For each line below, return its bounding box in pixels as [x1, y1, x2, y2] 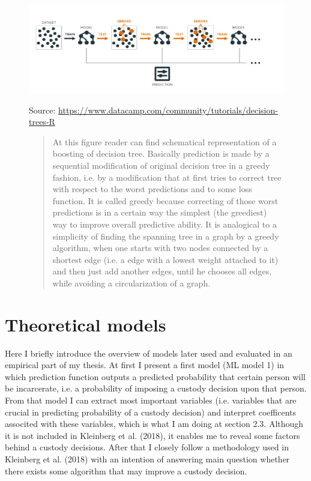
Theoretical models [5, 312, 166, 336]
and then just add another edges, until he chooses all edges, [52, 265, 272, 277]
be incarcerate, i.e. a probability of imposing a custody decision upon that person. [5, 382, 307, 395]
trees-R [29, 115, 55, 128]
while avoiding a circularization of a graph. [52, 276, 211, 289]
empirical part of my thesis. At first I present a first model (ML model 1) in [5, 358, 285, 371]
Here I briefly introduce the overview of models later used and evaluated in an [5, 346, 292, 359]
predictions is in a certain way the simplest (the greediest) [52, 206, 267, 219]
